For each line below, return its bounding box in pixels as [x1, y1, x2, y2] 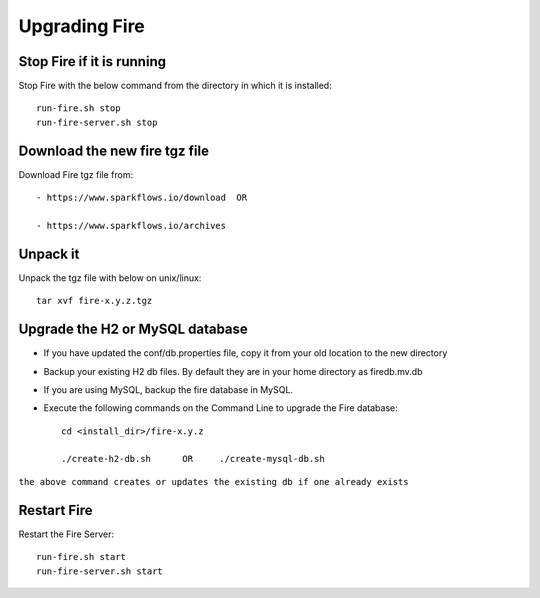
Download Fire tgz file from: [18, 168, 134, 180]
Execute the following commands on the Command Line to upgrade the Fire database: [43, 402, 399, 414]
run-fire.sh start [36, 551, 127, 563]
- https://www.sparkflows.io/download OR [36, 192, 248, 204]
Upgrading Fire [18, 15, 145, 37]
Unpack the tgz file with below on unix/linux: [18, 271, 202, 284]
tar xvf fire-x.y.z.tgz [36, 295, 153, 307]
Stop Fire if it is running [18, 53, 167, 70]
